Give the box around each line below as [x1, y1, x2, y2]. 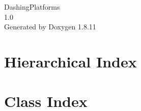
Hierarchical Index [4, 51, 137, 71]
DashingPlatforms [4, 2, 60, 12]
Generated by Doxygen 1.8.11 [4, 21, 96, 32]
